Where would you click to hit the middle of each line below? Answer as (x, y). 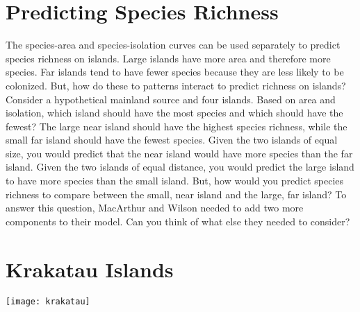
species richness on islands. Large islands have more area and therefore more (168, 58)
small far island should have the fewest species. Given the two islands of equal (172, 140)
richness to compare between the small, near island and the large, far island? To (176, 194)
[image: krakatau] (48, 301)
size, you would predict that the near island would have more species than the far (179, 153)
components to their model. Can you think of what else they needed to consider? (178, 221)
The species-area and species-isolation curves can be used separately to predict (173, 45)
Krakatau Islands (90, 269)
